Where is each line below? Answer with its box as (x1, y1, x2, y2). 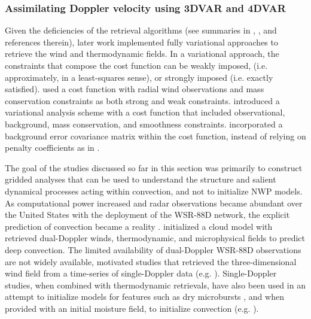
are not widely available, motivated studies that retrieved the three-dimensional (5, 255, 297, 268)
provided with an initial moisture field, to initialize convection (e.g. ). (5, 302, 259, 314)
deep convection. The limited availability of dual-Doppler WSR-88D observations (5, 243, 301, 256)
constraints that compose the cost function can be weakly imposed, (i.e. (5, 59, 268, 71)
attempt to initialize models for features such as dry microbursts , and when (5, 290, 284, 303)
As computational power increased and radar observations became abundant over (5, 196, 303, 209)
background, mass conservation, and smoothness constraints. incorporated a (5, 117, 283, 130)
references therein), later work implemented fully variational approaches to (5, 35, 278, 48)
